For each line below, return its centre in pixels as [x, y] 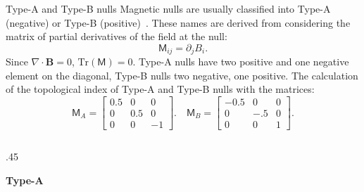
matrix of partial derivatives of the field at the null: [117, 36]
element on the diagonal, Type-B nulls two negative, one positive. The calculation [182, 75]
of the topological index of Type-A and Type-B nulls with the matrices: [160, 89]
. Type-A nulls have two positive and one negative [241, 62]
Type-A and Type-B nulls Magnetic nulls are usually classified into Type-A [168, 8]
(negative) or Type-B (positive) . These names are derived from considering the [178, 22]
